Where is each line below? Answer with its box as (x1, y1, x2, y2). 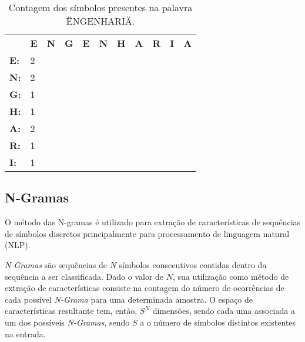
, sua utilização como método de (172, 270, 289, 282)
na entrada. (5, 327, 46, 340)
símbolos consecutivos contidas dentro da (119, 258, 267, 270)
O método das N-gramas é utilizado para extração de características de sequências (5, 216, 301, 228)
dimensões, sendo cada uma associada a (152, 304, 295, 317)
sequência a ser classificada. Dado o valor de (5, 270, 164, 282)
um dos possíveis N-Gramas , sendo (5, 316, 130, 328)
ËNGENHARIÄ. (66, 14, 135, 28)
